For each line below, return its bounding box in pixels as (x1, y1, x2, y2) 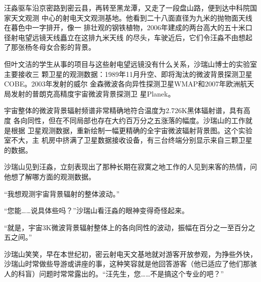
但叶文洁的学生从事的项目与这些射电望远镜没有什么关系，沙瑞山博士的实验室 (4, 58, 257, 69)
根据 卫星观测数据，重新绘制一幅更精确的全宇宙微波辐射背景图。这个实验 (11, 125, 252, 135)
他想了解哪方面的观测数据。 (4, 171, 95, 181)
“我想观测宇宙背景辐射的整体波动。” (4, 188, 120, 199)
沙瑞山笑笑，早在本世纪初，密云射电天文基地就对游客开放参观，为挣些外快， (4, 248, 257, 259)
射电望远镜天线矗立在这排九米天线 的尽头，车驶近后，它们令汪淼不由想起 (11, 32, 252, 42)
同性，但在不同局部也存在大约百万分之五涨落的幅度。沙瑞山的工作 (27, 115, 245, 125)
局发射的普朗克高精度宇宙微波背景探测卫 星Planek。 (4, 88, 175, 99)
